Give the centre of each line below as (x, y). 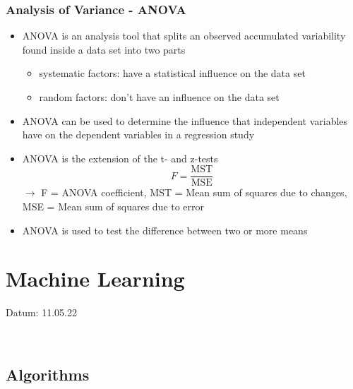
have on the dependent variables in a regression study (138, 134)
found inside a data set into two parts (104, 49)
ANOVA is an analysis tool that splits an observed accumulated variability (184, 36)
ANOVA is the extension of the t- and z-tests (120, 158)
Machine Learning (95, 279)
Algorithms (48, 374)
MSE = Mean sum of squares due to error (113, 207)
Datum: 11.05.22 (41, 312)
